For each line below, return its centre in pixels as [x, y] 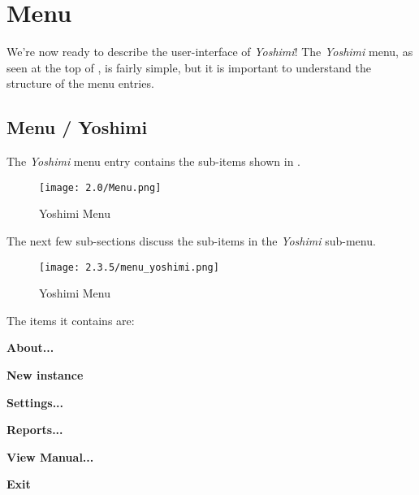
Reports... [35, 430]
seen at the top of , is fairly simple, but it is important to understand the [189, 67]
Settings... [35, 402]
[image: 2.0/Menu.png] [100, 187]
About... [30, 347]
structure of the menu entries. [80, 83]
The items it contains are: [71, 320]
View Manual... [50, 456]
